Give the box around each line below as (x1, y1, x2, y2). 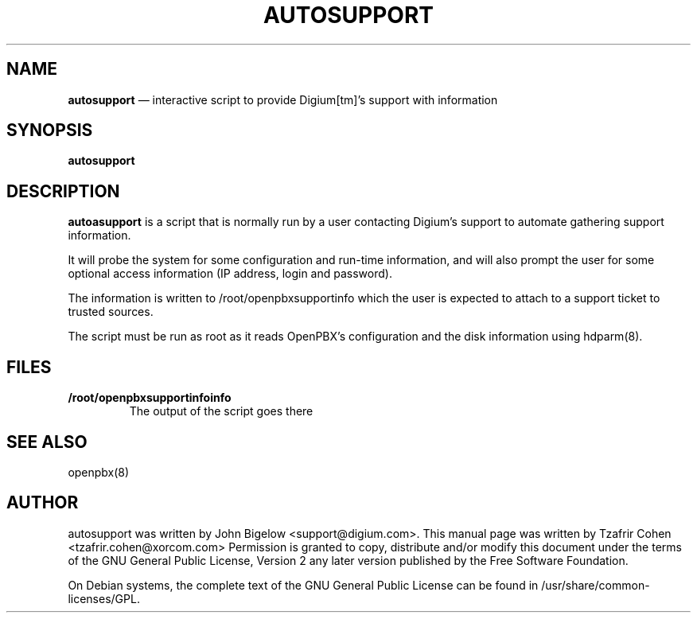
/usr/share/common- (541, 578, 650, 592)
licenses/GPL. (68, 591, 140, 605)
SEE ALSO (6, 431, 88, 452)
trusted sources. (68, 305, 154, 319)
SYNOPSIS (6, 120, 93, 141)
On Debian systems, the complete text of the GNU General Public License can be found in (68, 578, 539, 592)
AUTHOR (6, 492, 79, 513)
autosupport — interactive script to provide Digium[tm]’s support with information (68, 92, 498, 107)
